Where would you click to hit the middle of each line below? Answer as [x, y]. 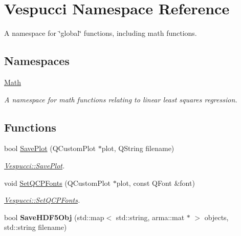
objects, [216, 217]
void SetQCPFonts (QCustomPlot [58, 183]
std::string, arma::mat [150, 217]
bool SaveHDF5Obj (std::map [54, 217]
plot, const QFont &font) [156, 183]
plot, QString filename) [138, 148]
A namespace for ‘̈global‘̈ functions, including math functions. [101, 33]
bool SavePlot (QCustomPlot [50, 148]
